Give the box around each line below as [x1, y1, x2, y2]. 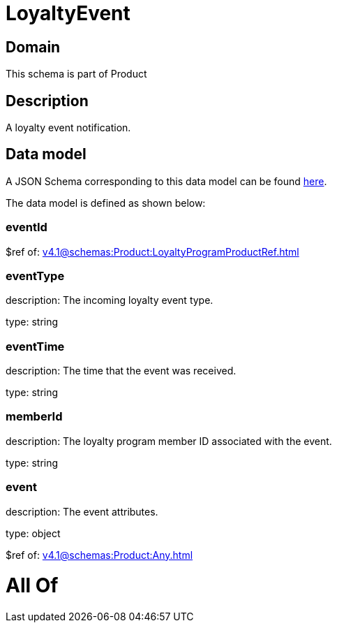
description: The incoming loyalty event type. [6, 294, 214, 307]
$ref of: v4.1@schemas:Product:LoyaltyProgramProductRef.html [6, 245, 299, 258]
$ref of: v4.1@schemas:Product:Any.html [6, 548, 193, 561]
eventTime [6, 339, 65, 353]
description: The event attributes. [6, 505, 158, 518]
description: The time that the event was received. [6, 365, 237, 377]
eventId [6, 220, 47, 235]
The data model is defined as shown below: [6, 196, 206, 209]
